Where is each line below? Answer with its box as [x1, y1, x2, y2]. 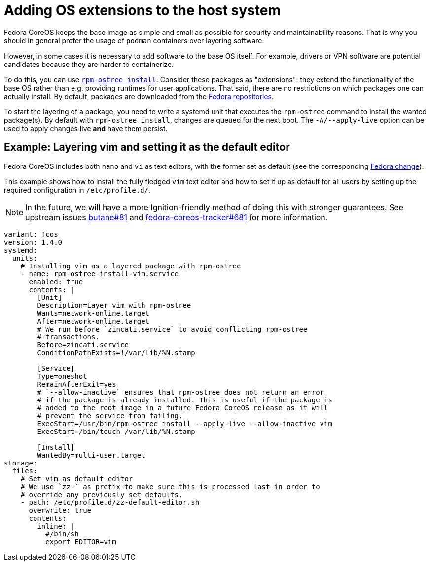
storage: [4, 459, 37, 467]
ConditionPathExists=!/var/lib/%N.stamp [37, 348, 195, 357]
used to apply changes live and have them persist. [4, 124, 168, 133]
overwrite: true [29, 506, 92, 514]
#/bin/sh [45, 530, 79, 538]
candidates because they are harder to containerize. [4, 60, 174, 68]
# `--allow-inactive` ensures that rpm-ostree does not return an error [37, 388, 324, 396]
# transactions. [37, 332, 100, 341]
